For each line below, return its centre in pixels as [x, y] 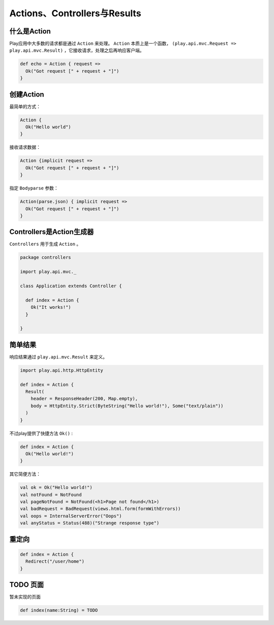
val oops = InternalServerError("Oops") [71, 516]
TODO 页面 [27, 585]
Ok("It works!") [51, 307]
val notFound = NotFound [51, 495]
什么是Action [30, 31]
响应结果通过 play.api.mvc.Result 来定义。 [58, 357]
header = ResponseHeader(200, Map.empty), [84, 399]
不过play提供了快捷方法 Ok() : [41, 433]
